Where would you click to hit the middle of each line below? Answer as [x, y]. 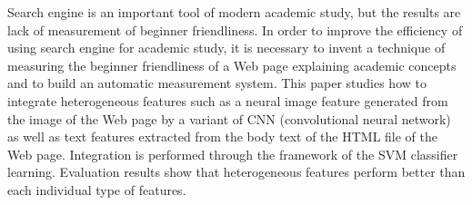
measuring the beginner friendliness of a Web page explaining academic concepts [232, 65]
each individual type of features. [97, 189]
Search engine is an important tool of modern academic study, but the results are [234, 12]
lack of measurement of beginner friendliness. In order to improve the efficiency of [235, 29]
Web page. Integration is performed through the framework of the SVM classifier [233, 154]
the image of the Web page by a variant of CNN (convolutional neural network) [229, 118]
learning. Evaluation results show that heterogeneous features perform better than [236, 172]
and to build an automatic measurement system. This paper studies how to [217, 83]
